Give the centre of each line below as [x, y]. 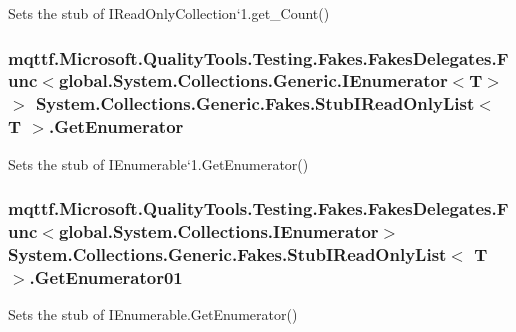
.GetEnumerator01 [106, 276]
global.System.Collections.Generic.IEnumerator [253, 80]
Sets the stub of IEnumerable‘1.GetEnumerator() [158, 163]
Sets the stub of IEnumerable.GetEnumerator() [153, 314]
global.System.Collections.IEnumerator [218, 231]
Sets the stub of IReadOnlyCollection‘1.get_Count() [169, 13]
